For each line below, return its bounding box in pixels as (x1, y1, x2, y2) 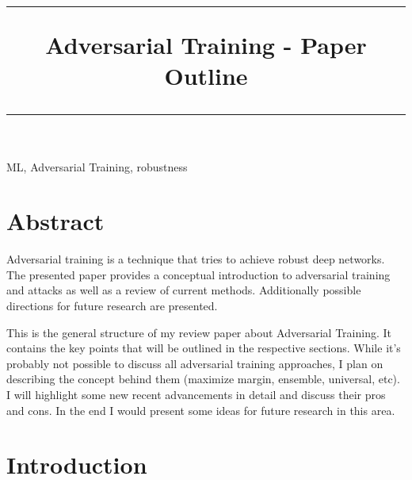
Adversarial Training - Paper (45, 29, 367, 61)
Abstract (6, 205, 105, 237)
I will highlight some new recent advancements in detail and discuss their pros (6, 386, 386, 403)
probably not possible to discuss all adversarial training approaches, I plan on (6, 355, 383, 371)
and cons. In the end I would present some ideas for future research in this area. (6, 401, 395, 418)
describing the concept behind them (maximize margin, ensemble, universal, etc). (6, 371, 400, 387)
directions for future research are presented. (6, 298, 218, 314)
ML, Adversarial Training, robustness (6, 158, 188, 175)
